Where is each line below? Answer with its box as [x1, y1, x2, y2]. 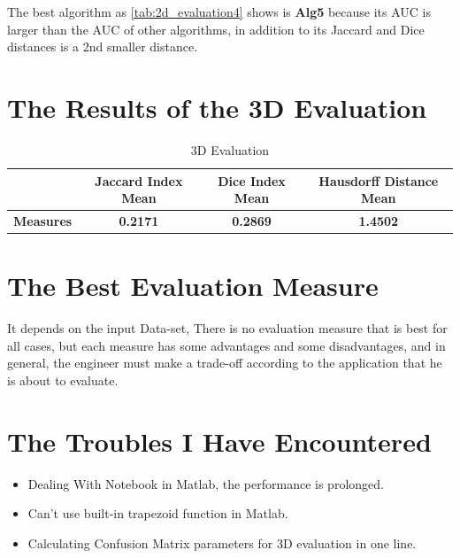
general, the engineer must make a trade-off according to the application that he [7, 353, 442, 372]
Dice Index [218, 171, 286, 190]
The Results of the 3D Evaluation [7, 89, 427, 125]
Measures [13, 211, 73, 229]
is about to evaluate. [7, 370, 119, 389]
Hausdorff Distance [318, 171, 439, 190]
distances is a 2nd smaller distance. [7, 37, 198, 56]
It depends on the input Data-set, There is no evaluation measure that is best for [7, 319, 448, 337]
